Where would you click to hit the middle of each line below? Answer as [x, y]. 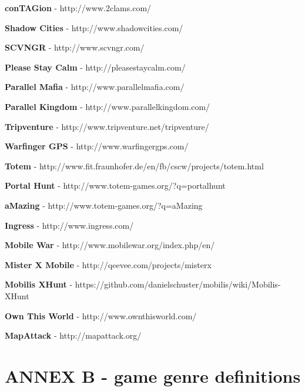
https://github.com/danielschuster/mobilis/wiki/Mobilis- [178, 284]
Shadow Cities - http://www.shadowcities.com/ [94, 27]
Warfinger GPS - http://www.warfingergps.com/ [97, 146]
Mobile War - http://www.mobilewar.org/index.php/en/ [110, 245]
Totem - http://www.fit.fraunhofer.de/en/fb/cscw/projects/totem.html [134, 166]
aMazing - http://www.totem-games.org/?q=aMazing [104, 205]
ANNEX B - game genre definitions [153, 375]
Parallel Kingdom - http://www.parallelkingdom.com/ [108, 106]
